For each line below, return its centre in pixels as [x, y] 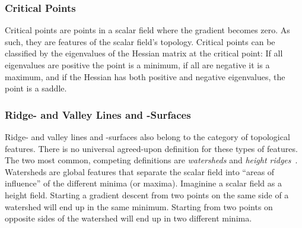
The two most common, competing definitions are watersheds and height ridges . [151, 160]
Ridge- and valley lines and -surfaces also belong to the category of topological [147, 137]
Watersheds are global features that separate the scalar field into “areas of [140, 171]
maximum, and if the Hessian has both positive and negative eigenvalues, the [145, 76]
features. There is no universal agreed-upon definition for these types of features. [151, 148]
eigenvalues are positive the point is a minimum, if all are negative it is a [137, 65]
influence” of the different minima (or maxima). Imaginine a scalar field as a [143, 183]
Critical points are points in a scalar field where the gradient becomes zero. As [147, 30]
